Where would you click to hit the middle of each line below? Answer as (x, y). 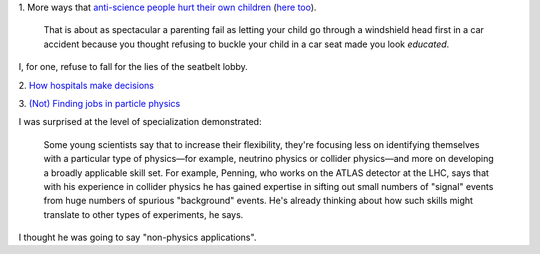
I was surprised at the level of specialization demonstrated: (140, 122)
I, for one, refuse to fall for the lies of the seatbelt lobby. (133, 67)
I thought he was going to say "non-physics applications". (137, 237)
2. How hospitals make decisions (86, 85)
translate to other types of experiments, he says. (143, 214)
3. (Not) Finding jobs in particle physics (99, 103)
